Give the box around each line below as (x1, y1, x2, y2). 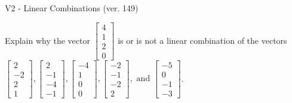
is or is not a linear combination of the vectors (118, 34, 287, 46)
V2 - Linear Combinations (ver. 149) (5, 2, 139, 14)
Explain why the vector (5, 34, 90, 46)
